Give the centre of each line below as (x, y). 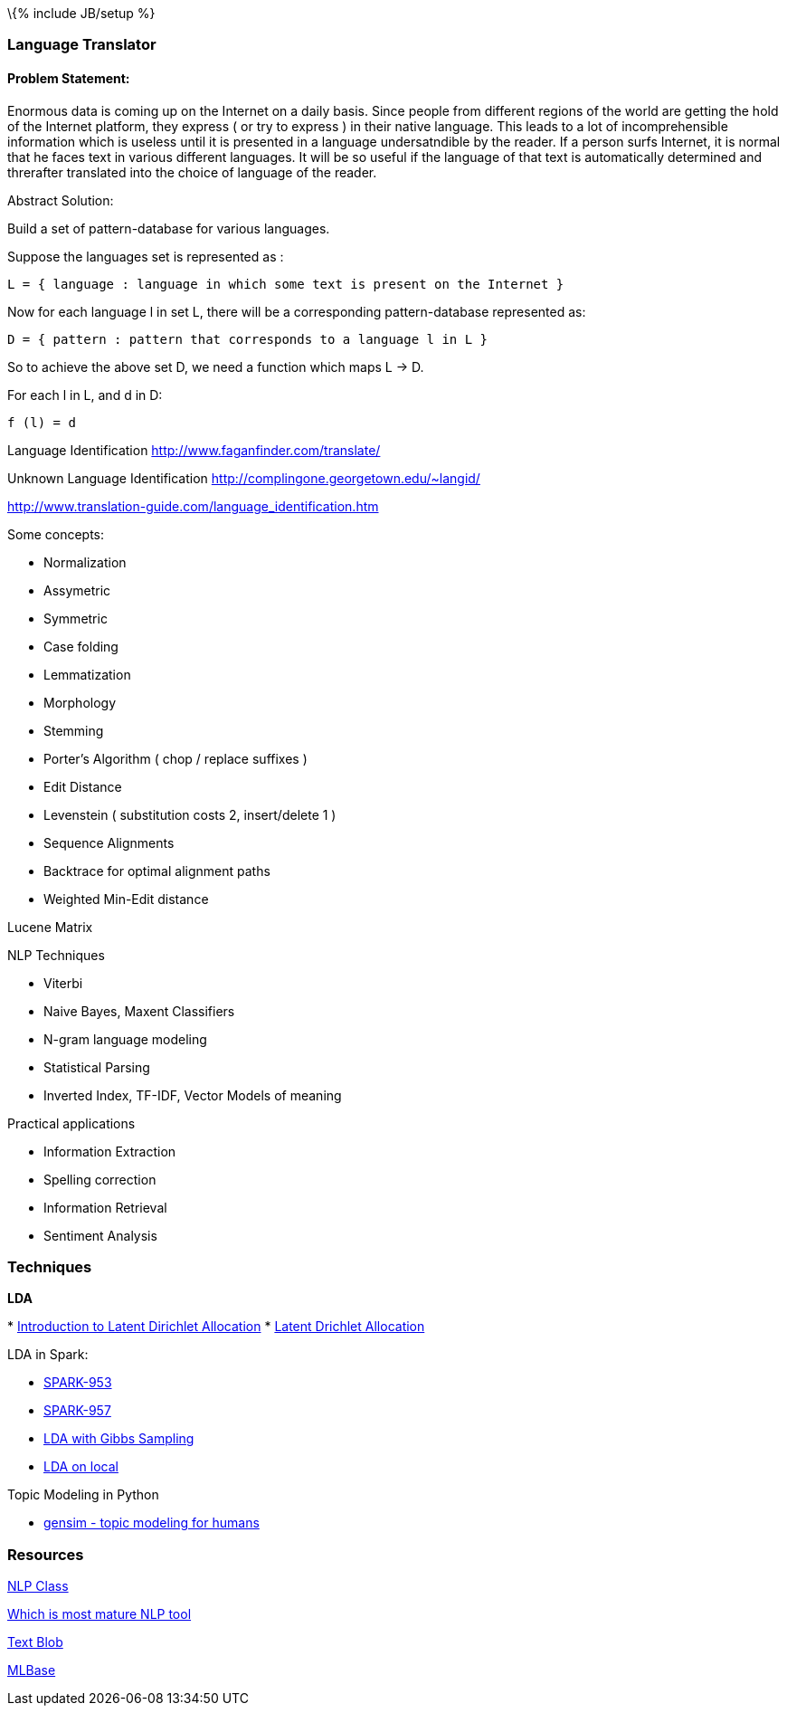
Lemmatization (87, 674)
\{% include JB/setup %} (81, 13)
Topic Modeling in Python (83, 1495)
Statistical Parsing (97, 1067)
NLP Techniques (56, 955)
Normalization (85, 562)
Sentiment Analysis (100, 1235)
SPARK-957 (77, 1411)
